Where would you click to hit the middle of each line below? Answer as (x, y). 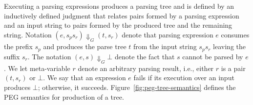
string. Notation (28, 34)
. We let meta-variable (37, 68)
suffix (12, 56)
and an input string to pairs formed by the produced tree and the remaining (118, 25)
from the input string (165, 46)
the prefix (18, 46)
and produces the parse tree (85, 46)
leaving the (229, 46)
